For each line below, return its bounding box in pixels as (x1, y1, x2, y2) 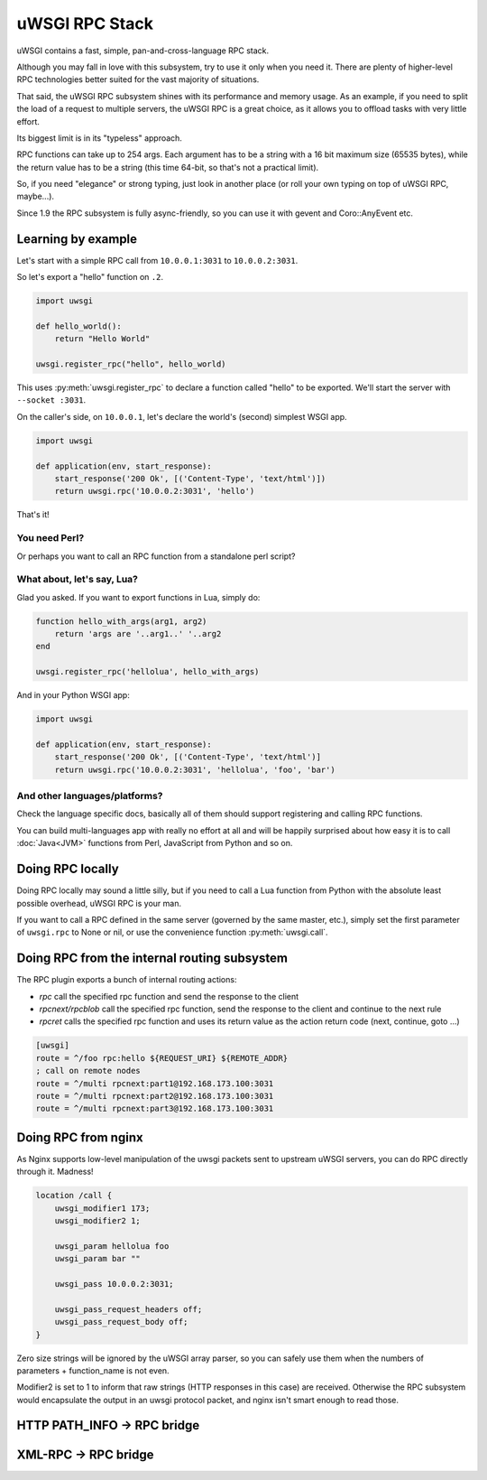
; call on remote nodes (35, 1066, 142, 1076)
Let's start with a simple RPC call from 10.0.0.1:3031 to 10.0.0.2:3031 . (16, 255, 299, 265)
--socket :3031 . (16, 395, 87, 405)
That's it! (16, 509, 50, 520)
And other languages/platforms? (16, 790, 163, 803)
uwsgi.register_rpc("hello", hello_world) (35, 359, 226, 369)
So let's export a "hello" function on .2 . (16, 272, 164, 283)
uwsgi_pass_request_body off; (54, 1317, 188, 1327)
